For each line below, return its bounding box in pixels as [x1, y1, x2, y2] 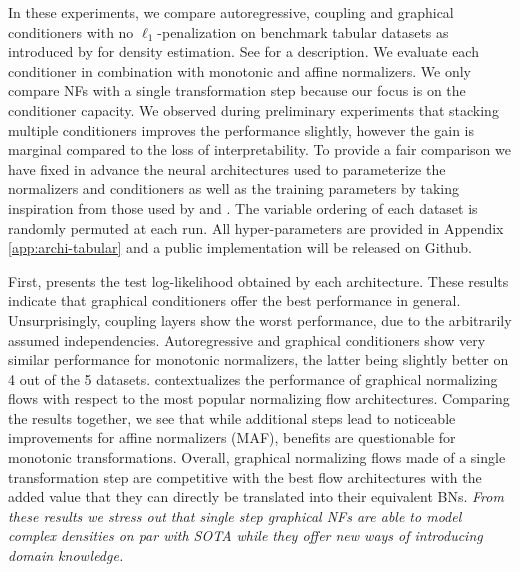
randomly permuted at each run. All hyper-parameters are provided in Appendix [8, 217, 504, 238]
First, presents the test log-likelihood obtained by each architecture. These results [8, 270, 509, 291]
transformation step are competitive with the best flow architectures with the [8, 466, 482, 487]
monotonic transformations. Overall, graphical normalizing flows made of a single [8, 447, 506, 468]
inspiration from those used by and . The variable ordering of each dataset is [8, 197, 478, 218]
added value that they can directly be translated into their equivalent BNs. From [8, 486, 504, 507]
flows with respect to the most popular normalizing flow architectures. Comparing [8, 388, 510, 409]
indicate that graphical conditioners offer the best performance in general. [8, 290, 461, 311]
